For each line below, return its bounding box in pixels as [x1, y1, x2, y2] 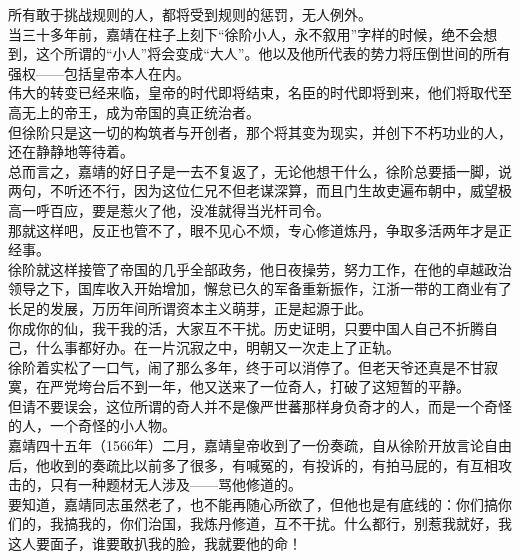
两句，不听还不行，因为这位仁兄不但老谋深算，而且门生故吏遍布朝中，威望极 [8, 180, 512, 201]
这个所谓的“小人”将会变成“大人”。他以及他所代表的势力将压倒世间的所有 [35, 43, 511, 64]
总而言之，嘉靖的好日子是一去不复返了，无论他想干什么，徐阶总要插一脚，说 [8, 160, 512, 181]
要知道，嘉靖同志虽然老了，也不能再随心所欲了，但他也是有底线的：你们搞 [8, 493, 498, 514]
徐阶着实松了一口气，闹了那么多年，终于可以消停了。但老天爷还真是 [8, 356, 456, 377]
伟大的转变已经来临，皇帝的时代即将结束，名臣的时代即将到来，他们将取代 [8, 82, 498, 103]
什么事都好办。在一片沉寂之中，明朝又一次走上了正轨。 [35, 337, 400, 358]
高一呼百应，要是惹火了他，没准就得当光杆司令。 [8, 199, 330, 220]
